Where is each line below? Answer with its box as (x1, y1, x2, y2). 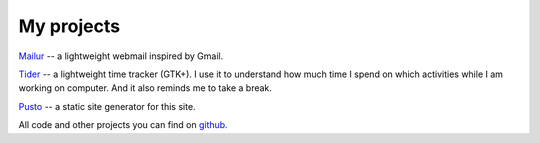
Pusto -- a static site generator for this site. (18, 100, 196, 112)
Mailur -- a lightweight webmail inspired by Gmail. (18, 50, 224, 62)
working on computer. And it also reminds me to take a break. (18, 82, 272, 94)
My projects (18, 15, 120, 37)
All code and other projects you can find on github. (18, 119, 229, 131)
